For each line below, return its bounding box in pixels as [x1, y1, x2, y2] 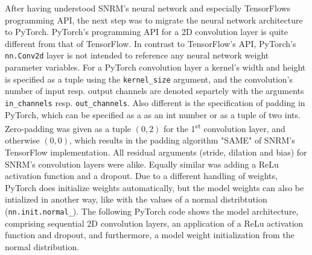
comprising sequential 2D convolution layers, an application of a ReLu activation [5, 216, 304, 229]
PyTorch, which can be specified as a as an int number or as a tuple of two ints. [5, 108, 301, 121]
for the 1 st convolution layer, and [164, 121, 285, 134]
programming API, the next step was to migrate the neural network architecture [5, 13, 303, 26]
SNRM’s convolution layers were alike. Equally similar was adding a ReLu [5, 157, 279, 170]
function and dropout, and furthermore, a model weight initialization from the [5, 228, 294, 241]
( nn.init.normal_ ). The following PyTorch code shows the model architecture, [5, 204, 299, 217]
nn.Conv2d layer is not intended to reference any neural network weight [5, 49, 269, 61]
